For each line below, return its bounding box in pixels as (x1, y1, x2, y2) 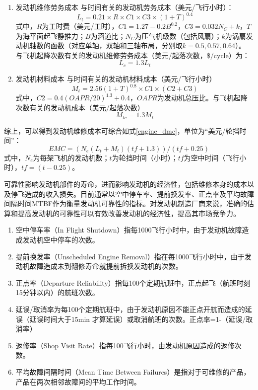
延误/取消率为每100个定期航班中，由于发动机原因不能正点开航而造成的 (15, 304, 245, 314)
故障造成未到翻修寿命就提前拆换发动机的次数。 (29, 261, 183, 271)
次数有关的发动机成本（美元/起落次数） (15, 102, 144, 112)
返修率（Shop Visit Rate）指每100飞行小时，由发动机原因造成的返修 (15, 340, 235, 350)
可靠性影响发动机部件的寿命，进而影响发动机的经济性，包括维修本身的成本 (4, 179, 247, 189)
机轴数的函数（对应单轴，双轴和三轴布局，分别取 (22, 40, 183, 51)
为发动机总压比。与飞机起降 (157, 92, 248, 103)
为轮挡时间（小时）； (112, 152, 178, 162)
